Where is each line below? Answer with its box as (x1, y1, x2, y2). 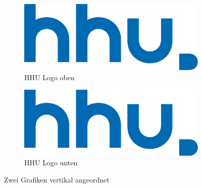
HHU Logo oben (24, 72, 75, 82)
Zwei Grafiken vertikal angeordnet (4, 174, 110, 185)
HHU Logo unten (24, 157, 78, 168)
